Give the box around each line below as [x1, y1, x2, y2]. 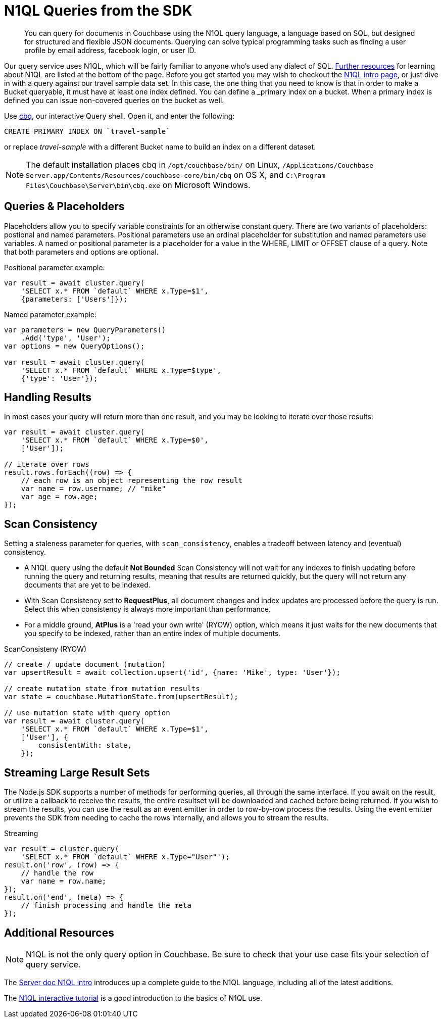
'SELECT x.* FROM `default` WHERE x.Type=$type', [21, 366, 221, 374]
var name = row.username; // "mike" [21, 484, 166, 493]
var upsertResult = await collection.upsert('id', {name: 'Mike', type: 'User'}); [4, 668, 340, 677]
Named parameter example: [4, 310, 97, 319]
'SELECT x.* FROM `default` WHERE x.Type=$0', [21, 436, 209, 445]
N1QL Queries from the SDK [4, 2, 192, 19]
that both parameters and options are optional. [4, 247, 159, 256]
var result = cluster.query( [4, 845, 119, 853]
